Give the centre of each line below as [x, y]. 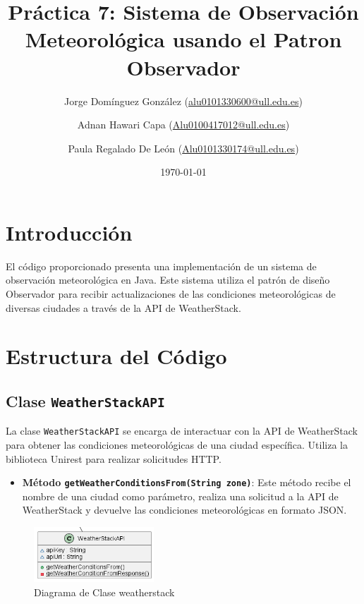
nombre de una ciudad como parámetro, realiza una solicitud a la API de [180, 496]
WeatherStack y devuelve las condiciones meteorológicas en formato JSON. [184, 510]
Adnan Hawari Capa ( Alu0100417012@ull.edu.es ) [183, 125]
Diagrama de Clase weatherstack [104, 592]
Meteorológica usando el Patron [183, 39]
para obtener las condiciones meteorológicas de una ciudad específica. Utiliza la [177, 445]
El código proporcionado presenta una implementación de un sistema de [161, 266]
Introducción [69, 232]
